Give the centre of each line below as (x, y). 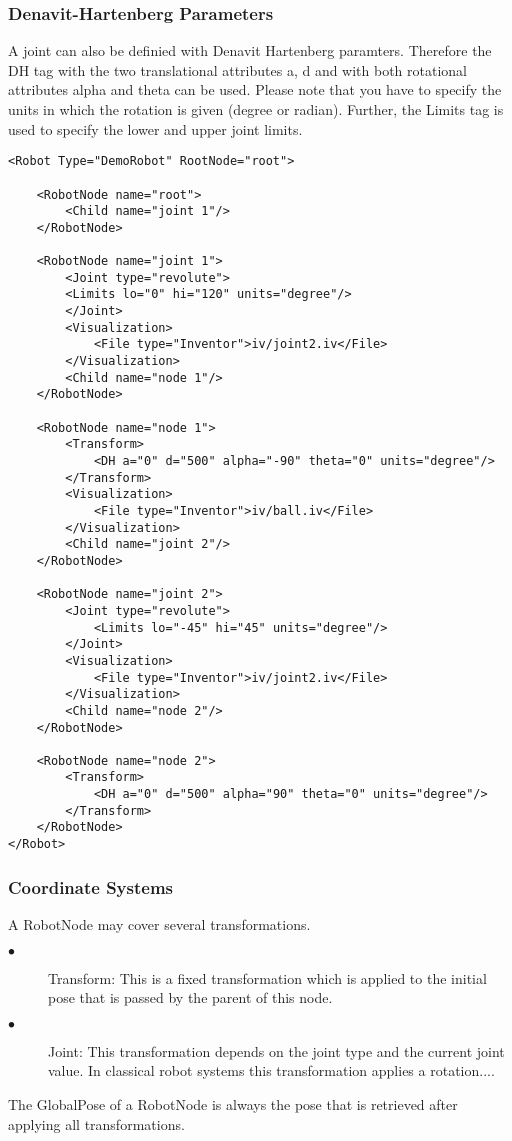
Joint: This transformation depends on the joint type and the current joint (276, 1050)
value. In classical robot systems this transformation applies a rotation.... (271, 1070)
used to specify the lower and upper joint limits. (155, 128)
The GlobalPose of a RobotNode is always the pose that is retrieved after (233, 1103)
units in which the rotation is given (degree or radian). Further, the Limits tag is (256, 109)
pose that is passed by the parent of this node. (190, 997)
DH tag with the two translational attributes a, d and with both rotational (238, 69)
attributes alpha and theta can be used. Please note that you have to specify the (255, 89)
